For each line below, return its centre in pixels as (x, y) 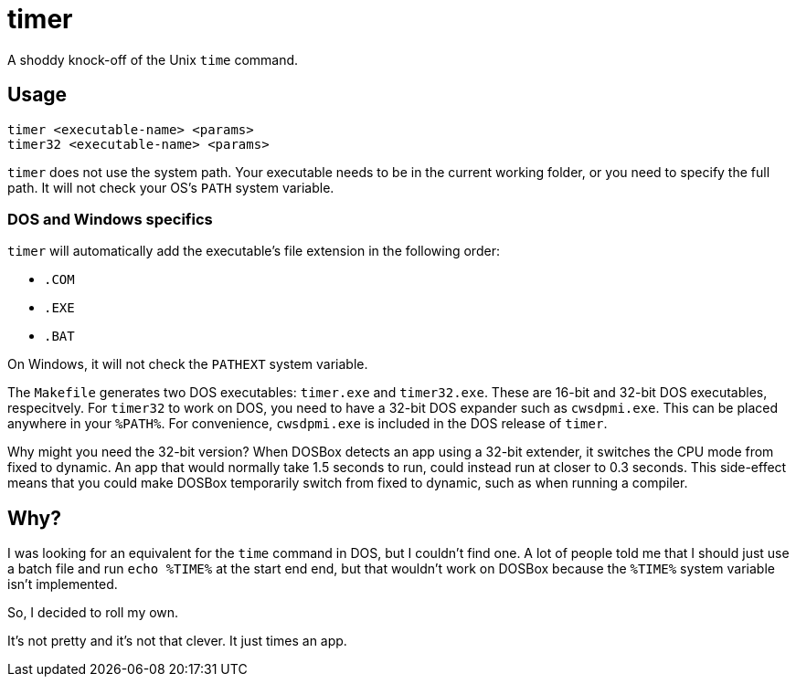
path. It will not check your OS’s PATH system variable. (171, 187)
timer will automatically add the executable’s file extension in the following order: (254, 251)
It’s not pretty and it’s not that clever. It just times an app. (177, 641)
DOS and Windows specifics (110, 219)
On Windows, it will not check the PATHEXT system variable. (188, 364)
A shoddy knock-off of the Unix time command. (153, 59)
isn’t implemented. (63, 584)
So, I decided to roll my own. (93, 613)
